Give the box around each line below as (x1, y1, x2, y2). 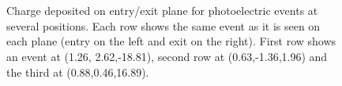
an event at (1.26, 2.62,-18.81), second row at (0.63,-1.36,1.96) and (6, 48, 328, 64)
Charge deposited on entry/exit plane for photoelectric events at (6, 2, 318, 19)
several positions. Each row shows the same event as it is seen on (6, 17, 321, 34)
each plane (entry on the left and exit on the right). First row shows (6, 33, 336, 49)
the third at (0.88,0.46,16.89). (6, 63, 149, 80)
